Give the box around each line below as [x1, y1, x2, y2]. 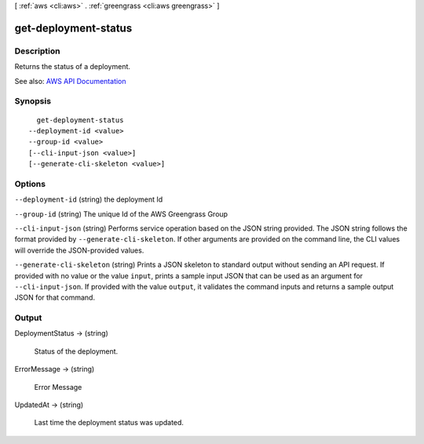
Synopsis [14, 96, 51, 107]
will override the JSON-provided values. [14, 246, 144, 255]
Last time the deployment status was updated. [34, 418, 185, 428]
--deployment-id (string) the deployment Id [14, 195, 163, 204]
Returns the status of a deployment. [14, 62, 131, 71]
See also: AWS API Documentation [14, 76, 126, 86]
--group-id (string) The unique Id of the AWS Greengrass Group [14, 209, 228, 219]
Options [14, 178, 46, 189]
